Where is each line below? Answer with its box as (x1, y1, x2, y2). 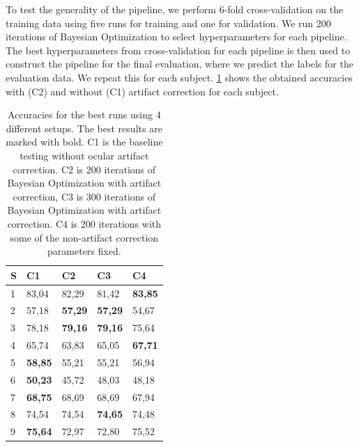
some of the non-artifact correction (10, 230, 159, 244)
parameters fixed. (47, 244, 121, 258)
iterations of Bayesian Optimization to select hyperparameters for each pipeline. (6, 29, 347, 44)
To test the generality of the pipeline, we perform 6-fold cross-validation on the (6, 2, 344, 16)
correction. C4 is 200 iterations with (7, 216, 161, 230)
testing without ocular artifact (20, 148, 149, 162)
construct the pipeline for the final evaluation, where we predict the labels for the (6, 56, 353, 71)
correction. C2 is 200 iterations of (13, 162, 156, 176)
